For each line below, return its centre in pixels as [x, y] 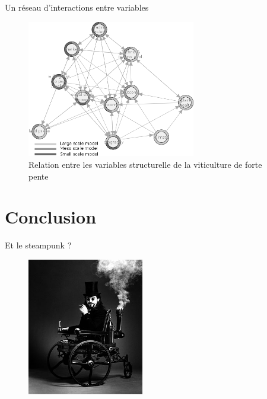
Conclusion [51, 217]
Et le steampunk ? [38, 245]
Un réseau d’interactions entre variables [77, 7]
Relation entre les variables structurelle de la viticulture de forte [145, 164]
